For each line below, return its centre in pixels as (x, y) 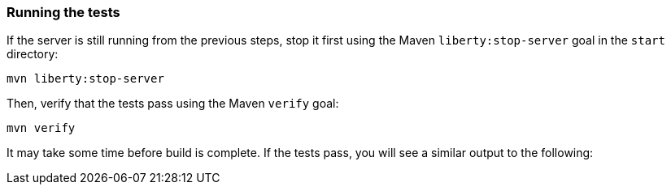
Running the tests (63, 12)
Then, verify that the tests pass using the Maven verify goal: (173, 104)
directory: (33, 54)
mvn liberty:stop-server (85, 79)
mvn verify (41, 128)
